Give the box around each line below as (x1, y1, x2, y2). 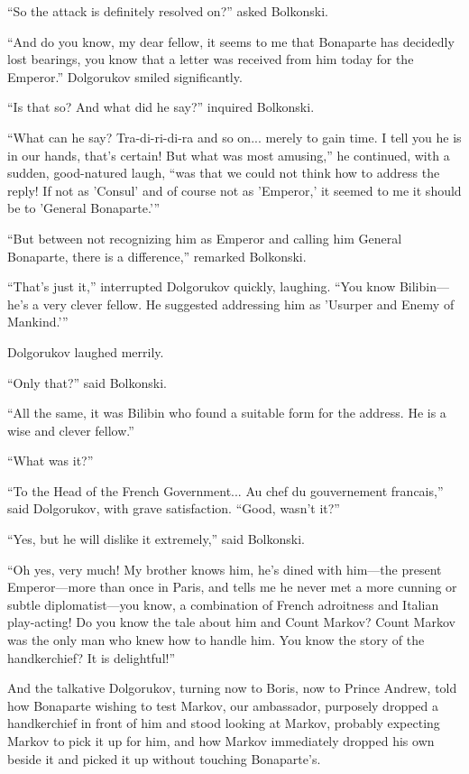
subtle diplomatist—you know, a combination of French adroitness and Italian (7, 594, 439, 613)
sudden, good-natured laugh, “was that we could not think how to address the (7, 163, 440, 182)
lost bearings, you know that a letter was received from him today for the (7, 50, 414, 69)
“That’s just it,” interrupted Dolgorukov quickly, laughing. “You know (7, 277, 396, 296)
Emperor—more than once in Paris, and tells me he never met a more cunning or (7, 577, 457, 596)
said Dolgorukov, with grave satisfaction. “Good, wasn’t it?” (7, 499, 340, 518)
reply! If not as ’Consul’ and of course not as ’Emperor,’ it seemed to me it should (7, 180, 462, 199)
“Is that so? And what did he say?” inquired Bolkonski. (7, 97, 315, 116)
